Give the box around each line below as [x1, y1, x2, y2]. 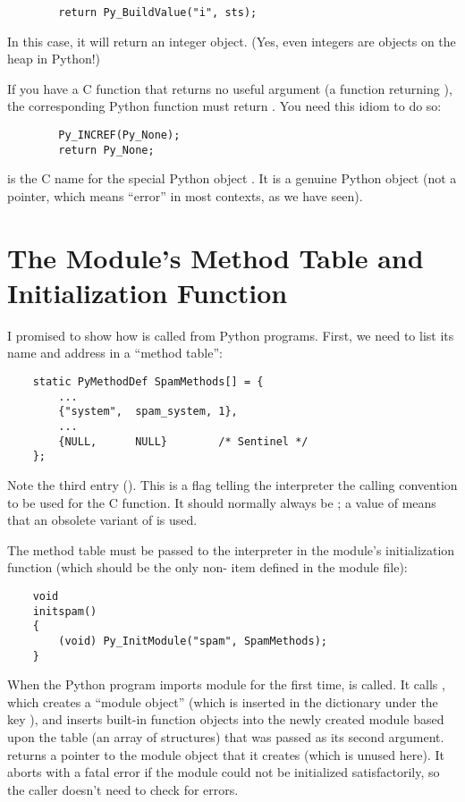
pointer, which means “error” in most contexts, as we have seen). [7, 186, 363, 205]
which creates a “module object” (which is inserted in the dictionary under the [7, 692, 438, 711]
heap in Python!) [7, 49, 101, 68]
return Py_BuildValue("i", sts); [58, 6, 258, 19]
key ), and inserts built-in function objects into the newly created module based [7, 710, 444, 729]
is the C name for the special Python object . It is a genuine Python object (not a [7, 169, 457, 188]
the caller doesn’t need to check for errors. [7, 780, 239, 798]
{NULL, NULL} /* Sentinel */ [58, 435, 309, 448]
